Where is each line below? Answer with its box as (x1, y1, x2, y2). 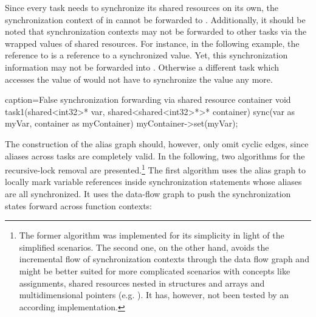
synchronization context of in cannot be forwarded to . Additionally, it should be (5, 13, 306, 26)
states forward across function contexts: (5, 199, 152, 212)
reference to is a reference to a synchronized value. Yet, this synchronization (5, 49, 288, 61)
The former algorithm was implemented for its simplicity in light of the (19, 229, 284, 242)
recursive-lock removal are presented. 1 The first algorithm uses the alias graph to (5, 162, 306, 176)
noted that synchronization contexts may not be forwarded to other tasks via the (5, 25, 307, 38)
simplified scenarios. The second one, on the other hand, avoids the (19, 240, 269, 253)
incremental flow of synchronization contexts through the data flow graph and (19, 253, 309, 265)
